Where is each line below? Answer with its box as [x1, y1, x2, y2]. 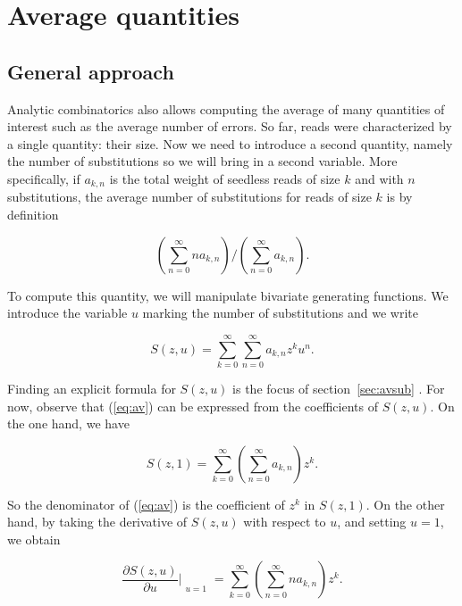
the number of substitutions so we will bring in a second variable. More [7, 152, 398, 170]
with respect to [243, 512, 326, 531]
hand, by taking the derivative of [7, 512, 188, 531]
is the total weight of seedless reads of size [109, 169, 340, 187]
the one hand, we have [7, 414, 130, 433]
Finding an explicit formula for [7, 378, 176, 397]
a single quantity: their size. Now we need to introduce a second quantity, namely [7, 134, 453, 153]
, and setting [337, 512, 407, 531]
